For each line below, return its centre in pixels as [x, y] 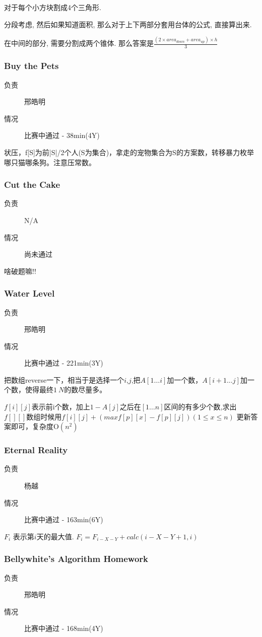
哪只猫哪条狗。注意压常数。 [50, 162]
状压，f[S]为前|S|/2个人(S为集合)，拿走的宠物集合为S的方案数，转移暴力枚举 [129, 152]
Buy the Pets [31, 66]
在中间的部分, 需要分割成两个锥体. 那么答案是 [79, 43]
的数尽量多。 [85, 390]
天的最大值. [55, 536]
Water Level [29, 293]
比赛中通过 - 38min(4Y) [62, 135]
